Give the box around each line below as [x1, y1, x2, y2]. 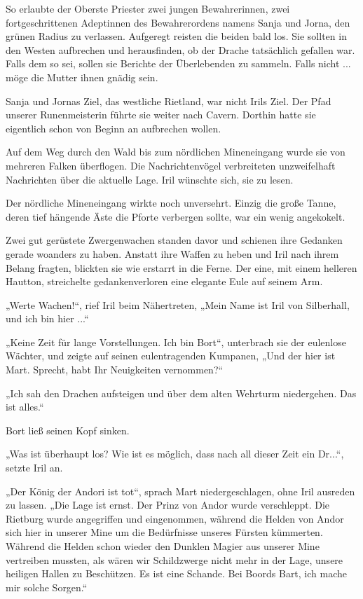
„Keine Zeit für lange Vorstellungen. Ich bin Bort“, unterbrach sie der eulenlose [6, 334, 346, 349]
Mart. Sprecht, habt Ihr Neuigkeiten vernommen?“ [6, 362, 224, 377]
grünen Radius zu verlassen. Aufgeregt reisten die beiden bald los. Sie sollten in [6, 29, 347, 43]
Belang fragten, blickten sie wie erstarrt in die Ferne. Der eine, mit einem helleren [6, 260, 357, 275]
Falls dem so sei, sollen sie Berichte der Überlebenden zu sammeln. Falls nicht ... [6, 56, 351, 71]
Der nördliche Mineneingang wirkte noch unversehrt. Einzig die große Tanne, [6, 195, 336, 210]
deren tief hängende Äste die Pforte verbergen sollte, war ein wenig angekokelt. [6, 209, 345, 223]
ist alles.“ [6, 399, 44, 414]
